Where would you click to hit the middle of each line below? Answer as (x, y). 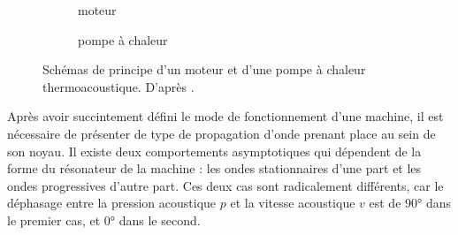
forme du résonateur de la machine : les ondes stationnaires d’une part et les (214, 168)
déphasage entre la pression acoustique (112, 203)
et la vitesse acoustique (293, 203)
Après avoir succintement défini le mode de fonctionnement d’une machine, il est (225, 116)
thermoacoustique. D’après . (118, 86)
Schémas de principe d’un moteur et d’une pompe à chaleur (204, 69)
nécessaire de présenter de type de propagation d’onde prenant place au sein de (221, 133)
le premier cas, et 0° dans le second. (104, 220)
